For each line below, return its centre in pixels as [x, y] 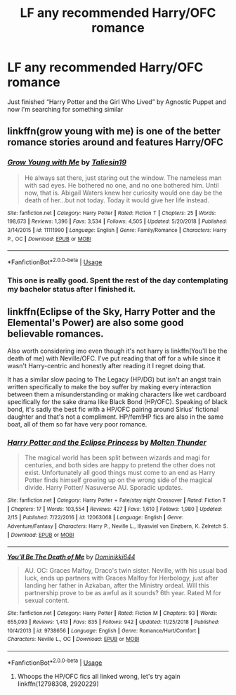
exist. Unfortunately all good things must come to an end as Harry [120, 472]
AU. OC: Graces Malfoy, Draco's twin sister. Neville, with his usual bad [126, 571]
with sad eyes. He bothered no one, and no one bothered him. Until [122, 185]
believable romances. [55, 334]
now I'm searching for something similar [65, 109]
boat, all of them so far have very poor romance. [77, 424]
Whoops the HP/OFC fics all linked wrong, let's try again [99, 676]
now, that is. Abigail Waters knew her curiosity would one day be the [123, 193]
